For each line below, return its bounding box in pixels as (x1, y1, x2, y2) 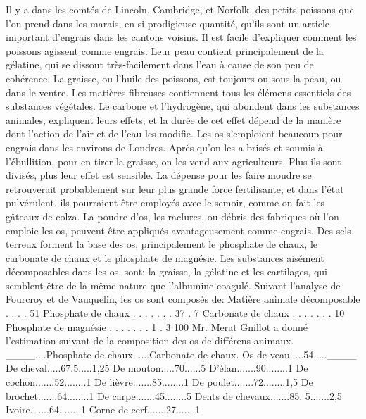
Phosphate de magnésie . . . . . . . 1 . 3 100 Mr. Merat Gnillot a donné (6, 319, 308, 334)
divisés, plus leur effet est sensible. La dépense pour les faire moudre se (6, 168, 312, 182)
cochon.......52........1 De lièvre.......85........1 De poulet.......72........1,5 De (6, 375, 313, 389)
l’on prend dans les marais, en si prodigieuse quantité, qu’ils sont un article (6, 15, 329, 30)
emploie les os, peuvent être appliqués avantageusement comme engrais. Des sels (6, 223, 351, 237)
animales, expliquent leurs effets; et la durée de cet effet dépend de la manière (6, 112, 341, 127)
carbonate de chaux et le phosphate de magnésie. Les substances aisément (6, 250, 324, 265)
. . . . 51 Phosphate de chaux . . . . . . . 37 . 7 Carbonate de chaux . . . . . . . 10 (6, 306, 345, 320)
